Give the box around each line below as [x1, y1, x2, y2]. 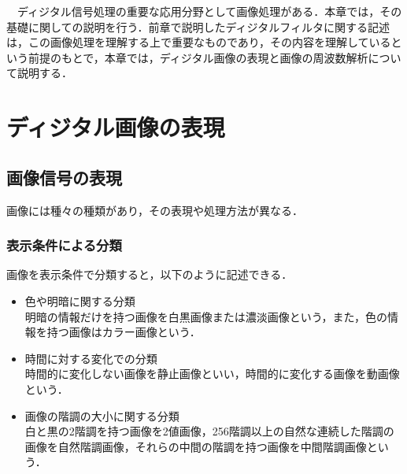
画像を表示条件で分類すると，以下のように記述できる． [6, 266, 293, 283]
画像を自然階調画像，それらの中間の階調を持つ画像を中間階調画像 [24, 438, 367, 454]
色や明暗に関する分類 [24, 292, 135, 309]
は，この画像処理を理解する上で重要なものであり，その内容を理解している [6, 34, 391, 50]
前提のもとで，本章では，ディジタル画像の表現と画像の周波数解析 [28, 49, 368, 65]
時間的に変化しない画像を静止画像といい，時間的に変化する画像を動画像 [24, 365, 400, 382]
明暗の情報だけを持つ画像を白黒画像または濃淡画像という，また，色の [24, 308, 388, 324]
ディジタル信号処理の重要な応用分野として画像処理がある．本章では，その [17, 3, 402, 19]
